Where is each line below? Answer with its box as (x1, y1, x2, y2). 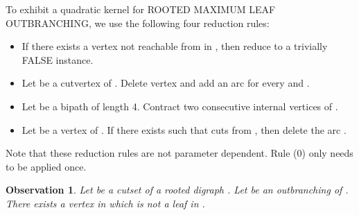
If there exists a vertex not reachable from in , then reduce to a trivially (21, 39, 328, 53)
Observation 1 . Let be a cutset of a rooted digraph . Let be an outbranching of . (6, 182, 349, 197)
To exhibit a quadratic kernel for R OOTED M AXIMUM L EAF (6, 2, 276, 16)
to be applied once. (6, 159, 87, 173)
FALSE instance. (21, 52, 94, 67)
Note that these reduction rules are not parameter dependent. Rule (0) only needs (6, 146, 353, 160)
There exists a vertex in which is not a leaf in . (6, 196, 205, 210)
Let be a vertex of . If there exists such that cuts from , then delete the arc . (21, 122, 347, 137)
